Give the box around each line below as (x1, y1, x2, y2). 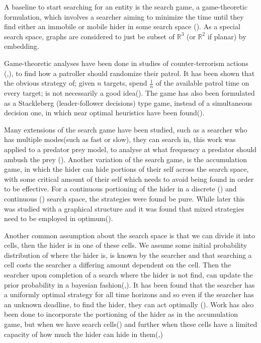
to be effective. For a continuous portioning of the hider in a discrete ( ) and (4, 183, 237, 194)
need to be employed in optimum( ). (4, 213, 113, 224)
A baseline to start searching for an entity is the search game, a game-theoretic (4, 2, 247, 12)
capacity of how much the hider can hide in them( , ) (4, 328, 163, 339)
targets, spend (104, 78, 147, 88)
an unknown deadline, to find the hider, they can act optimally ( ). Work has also (4, 299, 254, 309)
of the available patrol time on (155, 78, 249, 88)
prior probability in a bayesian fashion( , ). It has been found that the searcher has (4, 279, 255, 290)
